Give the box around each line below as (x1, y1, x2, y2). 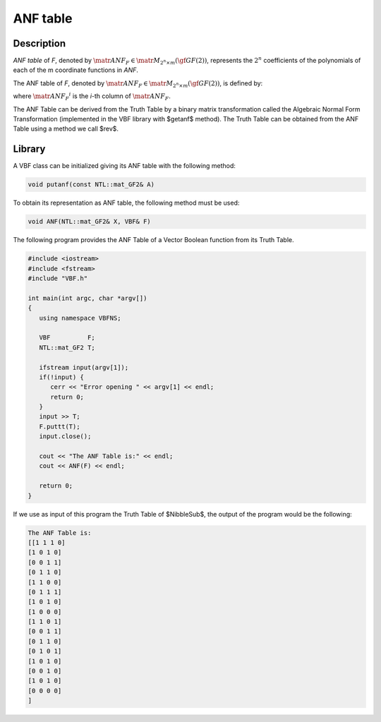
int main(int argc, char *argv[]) (28, 294, 147, 302)
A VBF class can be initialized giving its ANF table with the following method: (13, 162, 236, 170)
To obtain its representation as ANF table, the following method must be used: (13, 198, 240, 207)
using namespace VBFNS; (39, 314, 121, 322)
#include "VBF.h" (28, 275, 88, 282)
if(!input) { (39, 373, 85, 381)
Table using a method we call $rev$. (13, 124, 119, 133)
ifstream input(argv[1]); (39, 363, 129, 371)
